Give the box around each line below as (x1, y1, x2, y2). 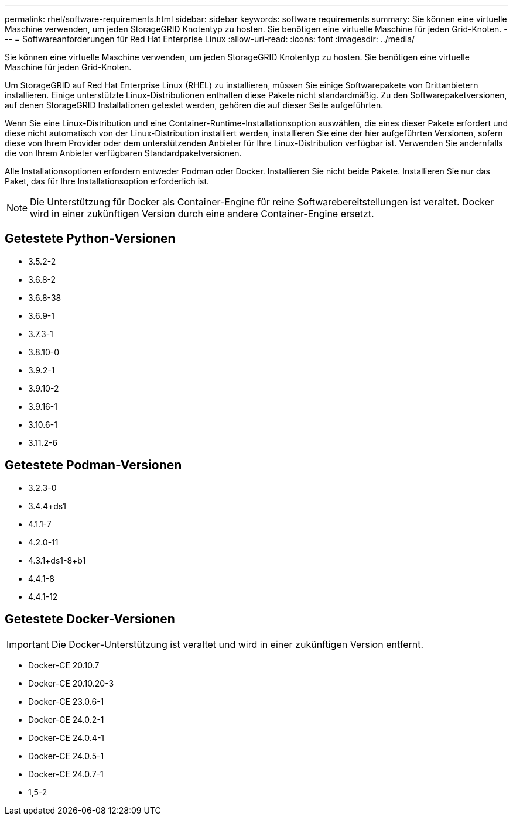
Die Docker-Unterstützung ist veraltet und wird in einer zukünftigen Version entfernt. (51, 638, 424, 650)
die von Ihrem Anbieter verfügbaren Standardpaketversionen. (5, 148, 242, 158)
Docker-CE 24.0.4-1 (28, 732, 105, 743)
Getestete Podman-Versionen (5, 458, 182, 473)
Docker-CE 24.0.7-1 (28, 768, 104, 779)
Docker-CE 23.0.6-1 (28, 696, 104, 706)
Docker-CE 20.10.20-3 (28, 678, 114, 688)
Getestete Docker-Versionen (5, 612, 175, 627)
